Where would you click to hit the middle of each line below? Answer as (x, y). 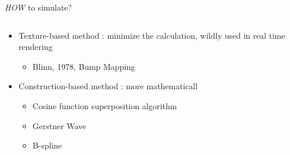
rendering (36, 47)
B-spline (47, 145)
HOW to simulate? (38, 7)
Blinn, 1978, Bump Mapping (84, 66)
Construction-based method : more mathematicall (108, 86)
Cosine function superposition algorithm (105, 105)
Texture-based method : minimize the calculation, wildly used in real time (152, 35)
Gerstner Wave (59, 125)
